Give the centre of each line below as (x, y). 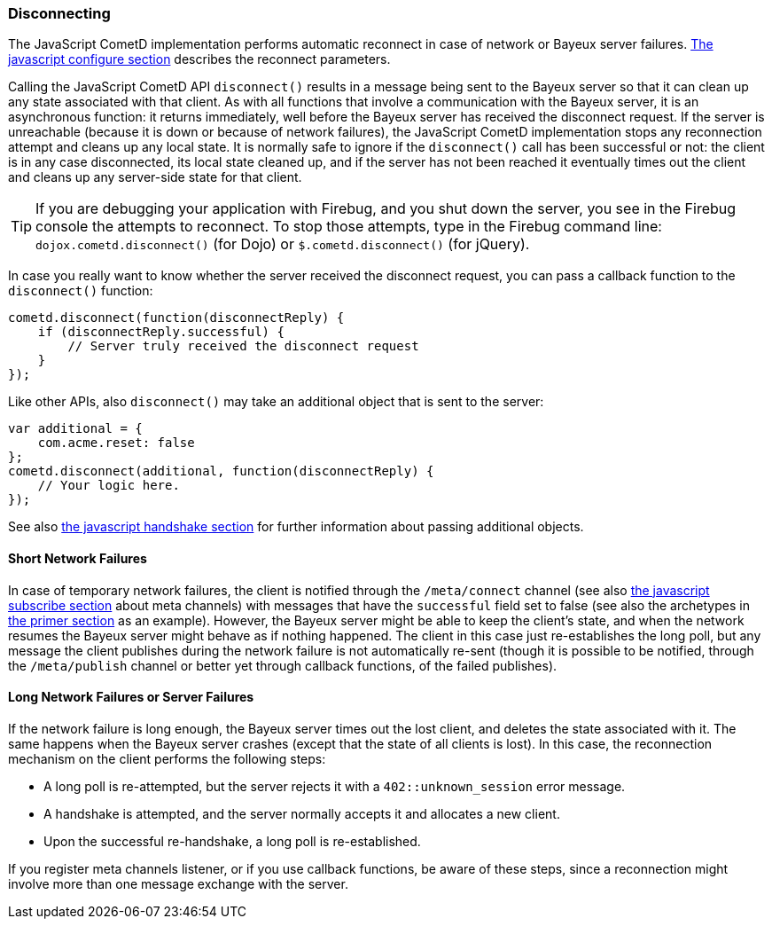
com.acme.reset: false (116, 443)
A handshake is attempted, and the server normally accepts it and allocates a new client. (302, 813)
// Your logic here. (109, 486)
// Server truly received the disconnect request (243, 346)
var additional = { (75, 429)
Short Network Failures (78, 558)
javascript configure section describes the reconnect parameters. (199, 59)
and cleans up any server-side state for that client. (155, 177)
